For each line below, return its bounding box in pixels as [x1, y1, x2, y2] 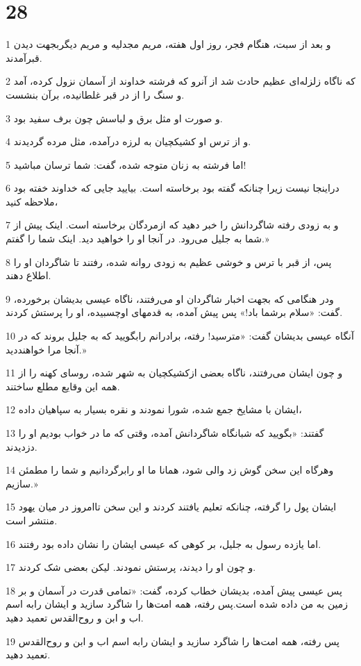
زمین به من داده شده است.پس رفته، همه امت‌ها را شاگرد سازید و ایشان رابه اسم [6, 597, 349, 611]
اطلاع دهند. [6, 268, 51, 283]
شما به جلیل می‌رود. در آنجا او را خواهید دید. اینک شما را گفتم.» [6, 231, 269, 246]
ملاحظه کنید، [6, 194, 58, 208]
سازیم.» [6, 476, 38, 490]
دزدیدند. [6, 439, 37, 453]
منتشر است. [6, 513, 58, 527]
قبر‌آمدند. [6, 50, 42, 65]
